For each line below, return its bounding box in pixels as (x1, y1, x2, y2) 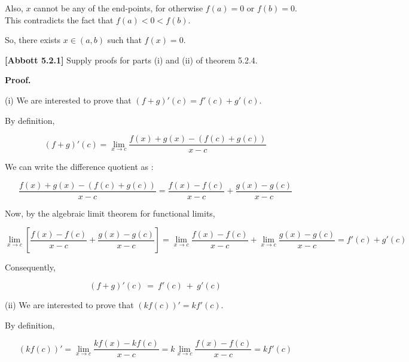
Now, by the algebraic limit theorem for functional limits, (5, 206, 215, 219)
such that (107, 34, 142, 46)
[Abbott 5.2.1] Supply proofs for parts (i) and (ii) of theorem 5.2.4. (5, 53, 258, 66)
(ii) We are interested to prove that (5, 299, 134, 311)
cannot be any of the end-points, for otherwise (33, 2, 203, 14)
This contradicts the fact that (5, 13, 114, 26)
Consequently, (5, 261, 56, 273)
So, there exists (5, 34, 61, 46)
